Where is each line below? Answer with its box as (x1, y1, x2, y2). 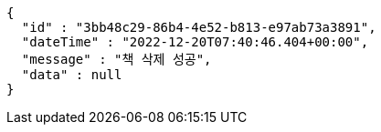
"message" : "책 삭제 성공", (21, 52, 212, 66)
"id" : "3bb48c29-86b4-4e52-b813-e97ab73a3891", (21, 20, 376, 35)
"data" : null (21, 67, 122, 82)
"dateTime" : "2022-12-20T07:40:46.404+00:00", (21, 35, 369, 49)
